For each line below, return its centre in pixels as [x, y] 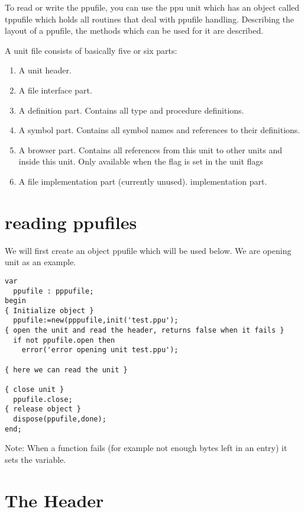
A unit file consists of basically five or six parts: [91, 50]
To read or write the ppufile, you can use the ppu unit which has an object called [152, 7]
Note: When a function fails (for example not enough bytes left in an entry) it [146, 448]
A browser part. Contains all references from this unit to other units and [150, 149]
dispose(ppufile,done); [60, 419]
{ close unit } [35, 390]
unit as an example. [41, 262]
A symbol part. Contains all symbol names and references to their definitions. [159, 130]
